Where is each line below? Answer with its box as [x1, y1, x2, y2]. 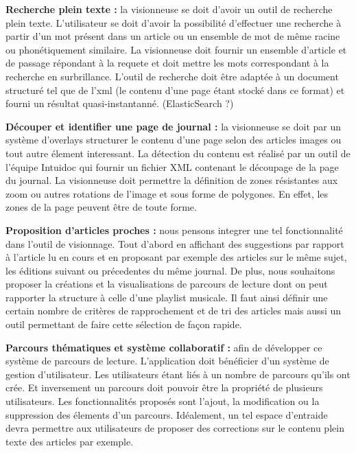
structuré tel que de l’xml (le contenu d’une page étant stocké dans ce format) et [5, 82, 345, 97]
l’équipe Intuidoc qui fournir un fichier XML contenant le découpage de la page [5, 159, 339, 174]
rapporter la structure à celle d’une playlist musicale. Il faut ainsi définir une [5, 290, 328, 304]
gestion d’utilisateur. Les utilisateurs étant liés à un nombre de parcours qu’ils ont [5, 367, 351, 381]
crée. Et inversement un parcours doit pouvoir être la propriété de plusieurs [5, 380, 323, 395]
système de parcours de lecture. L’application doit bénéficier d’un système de [5, 353, 329, 368]
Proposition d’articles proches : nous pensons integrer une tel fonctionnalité [5, 222, 343, 237]
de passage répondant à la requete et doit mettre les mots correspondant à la [5, 56, 329, 70]
